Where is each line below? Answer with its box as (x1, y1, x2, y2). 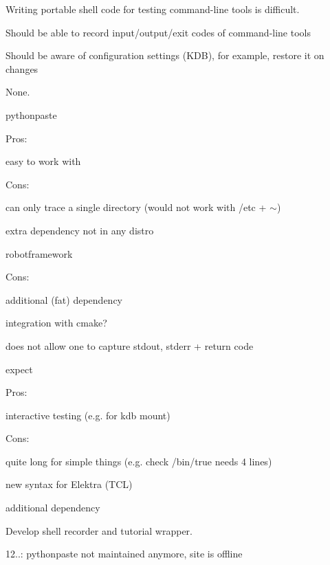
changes (5, 61, 38, 76)
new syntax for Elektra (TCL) (5, 477, 133, 491)
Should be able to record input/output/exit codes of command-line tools (5, 25, 311, 39)
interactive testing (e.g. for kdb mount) (5, 408, 170, 422)
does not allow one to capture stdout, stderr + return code (5, 338, 254, 353)
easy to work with (5, 154, 81, 168)
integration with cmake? (5, 315, 107, 330)
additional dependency (5, 500, 100, 515)
